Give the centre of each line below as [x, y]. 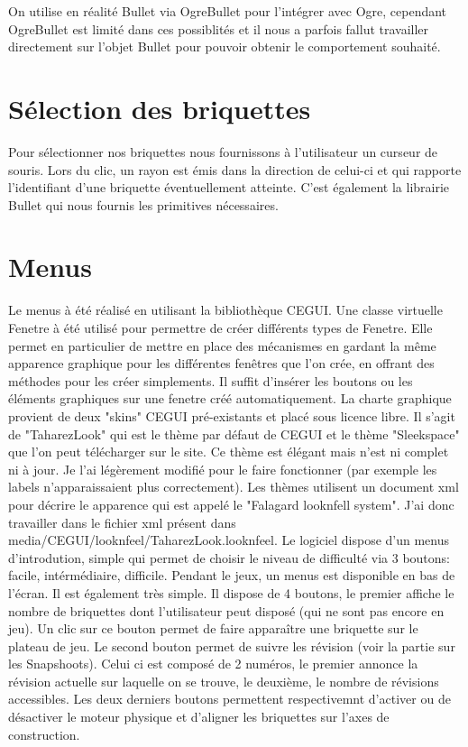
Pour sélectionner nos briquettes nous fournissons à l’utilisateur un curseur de [223, 151]
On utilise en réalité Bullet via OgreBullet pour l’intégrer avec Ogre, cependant [228, 11]
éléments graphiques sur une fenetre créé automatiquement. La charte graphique [230, 398]
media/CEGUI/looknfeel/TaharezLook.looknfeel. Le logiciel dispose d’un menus [229, 540]
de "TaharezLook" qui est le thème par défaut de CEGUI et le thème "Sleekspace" [234, 433]
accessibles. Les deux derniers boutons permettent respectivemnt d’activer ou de [229, 699]
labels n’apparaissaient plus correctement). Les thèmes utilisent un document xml [234, 487]
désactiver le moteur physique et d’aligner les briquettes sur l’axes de [199, 717]
